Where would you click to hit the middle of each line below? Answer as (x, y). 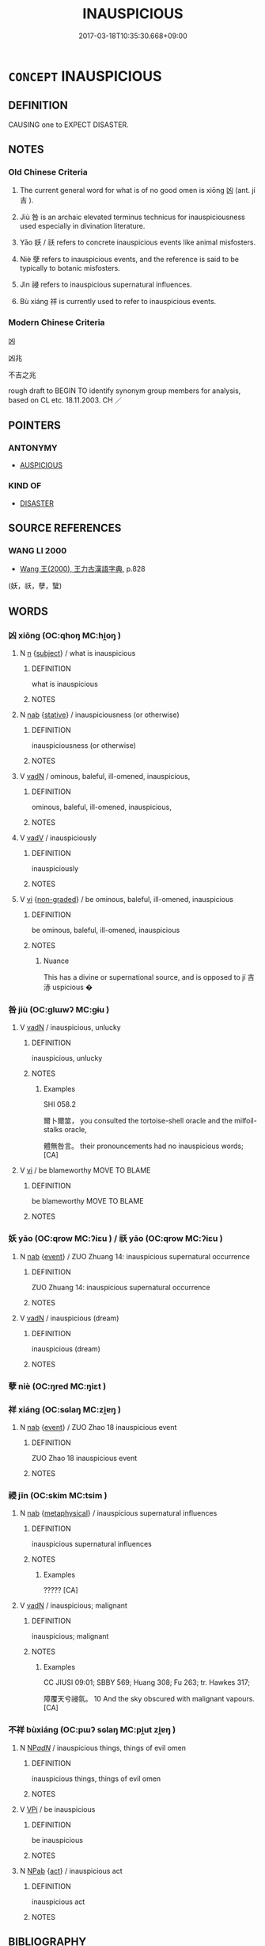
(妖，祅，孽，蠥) (35, 586)
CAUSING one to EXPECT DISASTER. (68, 125)
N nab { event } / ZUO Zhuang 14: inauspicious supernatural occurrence (135, 1256)
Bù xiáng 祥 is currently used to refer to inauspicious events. (118, 302)
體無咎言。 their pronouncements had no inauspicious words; (143, 1146)
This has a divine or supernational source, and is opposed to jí (144, 977)
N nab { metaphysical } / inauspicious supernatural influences (118, 1513)
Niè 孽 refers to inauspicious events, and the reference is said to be (129, 260)
